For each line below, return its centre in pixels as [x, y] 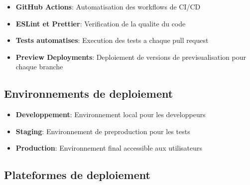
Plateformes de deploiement [77, 175]
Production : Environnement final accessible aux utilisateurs [109, 148]
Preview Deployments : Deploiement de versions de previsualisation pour [131, 57]
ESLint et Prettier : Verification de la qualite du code [101, 23]
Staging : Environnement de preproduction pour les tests [103, 131]
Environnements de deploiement [89, 93]
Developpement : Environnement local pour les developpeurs [111, 114]
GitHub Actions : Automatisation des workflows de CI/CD [108, 6]
